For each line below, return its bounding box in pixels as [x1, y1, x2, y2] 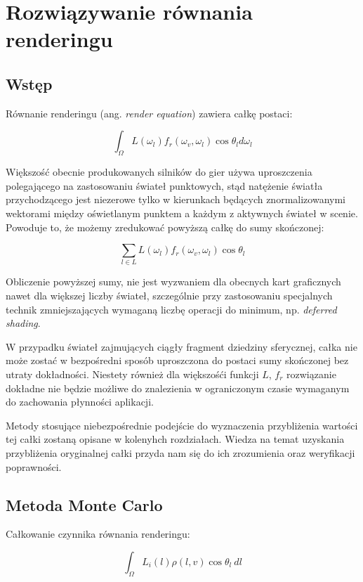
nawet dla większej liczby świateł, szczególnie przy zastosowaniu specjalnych [6, 288, 333, 303]
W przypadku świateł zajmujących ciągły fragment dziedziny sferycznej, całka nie [6, 339, 357, 354]
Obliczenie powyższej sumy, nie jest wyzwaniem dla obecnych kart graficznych [6, 274, 341, 289]
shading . [6, 316, 41, 330]
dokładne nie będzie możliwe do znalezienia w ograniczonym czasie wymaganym [6, 380, 350, 395]
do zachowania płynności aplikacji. [6, 394, 154, 409]
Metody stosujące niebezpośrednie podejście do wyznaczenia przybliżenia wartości [6, 418, 358, 432]
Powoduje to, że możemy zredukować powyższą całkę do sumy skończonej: [6, 219, 324, 234]
